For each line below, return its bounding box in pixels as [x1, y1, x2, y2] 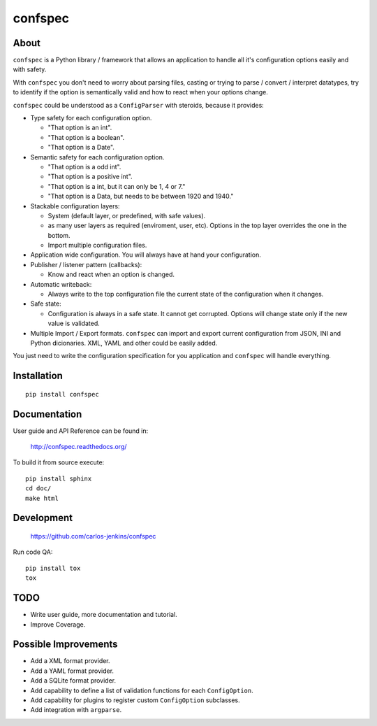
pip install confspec [25, 390, 99, 398]
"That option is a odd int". [47, 162, 121, 171]
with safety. [13, 65, 47, 73]
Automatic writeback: [30, 280, 92, 288]
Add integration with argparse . [30, 706, 122, 714]
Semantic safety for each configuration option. [30, 152, 165, 161]
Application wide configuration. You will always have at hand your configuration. [30, 250, 261, 259]
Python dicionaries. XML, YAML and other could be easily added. [30, 339, 218, 347]
